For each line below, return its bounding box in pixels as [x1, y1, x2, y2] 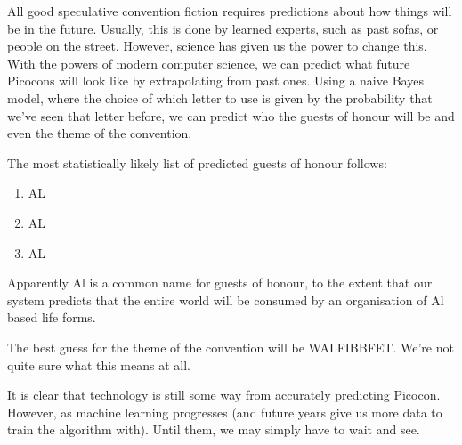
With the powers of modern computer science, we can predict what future [7, 53, 410, 72]
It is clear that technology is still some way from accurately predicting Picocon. [7, 385, 441, 404]
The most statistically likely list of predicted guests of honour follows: [7, 153, 387, 172]
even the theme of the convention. [7, 124, 192, 142]
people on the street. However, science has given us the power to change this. [7, 36, 427, 55]
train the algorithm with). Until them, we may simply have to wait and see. [7, 420, 420, 439]
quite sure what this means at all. [7, 355, 190, 374]
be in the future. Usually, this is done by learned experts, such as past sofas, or [7, 19, 439, 37]
